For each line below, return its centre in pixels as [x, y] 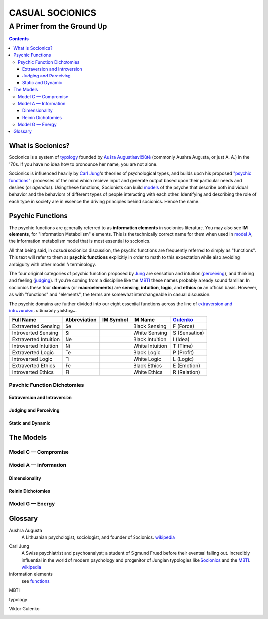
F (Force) [184, 326]
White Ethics [148, 372]
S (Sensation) [189, 333]
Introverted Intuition [35, 346]
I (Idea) [181, 339]
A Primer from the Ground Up [58, 26]
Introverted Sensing [35, 333]
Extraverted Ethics [34, 366]
